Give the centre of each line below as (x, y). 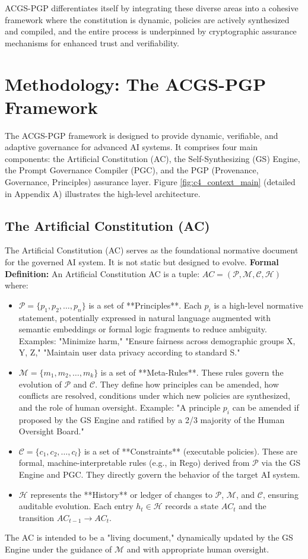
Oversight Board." (51, 431)
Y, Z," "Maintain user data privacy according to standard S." (129, 352)
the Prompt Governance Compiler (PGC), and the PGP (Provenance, (132, 170)
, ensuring (280, 494)
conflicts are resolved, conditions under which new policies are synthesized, (154, 396)
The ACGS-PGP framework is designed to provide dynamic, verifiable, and (142, 135)
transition (36, 517)
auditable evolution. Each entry (76, 506)
